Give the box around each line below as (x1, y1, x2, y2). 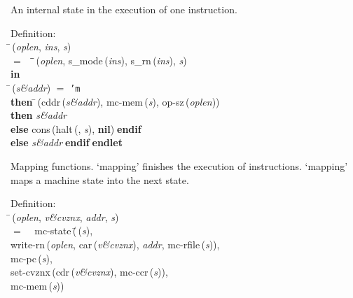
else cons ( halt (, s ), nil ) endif (11, 121, 141, 136)
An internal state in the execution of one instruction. (11, 2, 237, 16)
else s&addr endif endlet (11, 135, 123, 150)
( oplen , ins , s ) (12, 39, 71, 54)
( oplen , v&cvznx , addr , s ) (12, 209, 119, 224)
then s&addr (11, 108, 67, 122)
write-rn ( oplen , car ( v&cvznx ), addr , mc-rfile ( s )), (11, 236, 220, 251)
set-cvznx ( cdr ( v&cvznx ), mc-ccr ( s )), (11, 264, 168, 279)
